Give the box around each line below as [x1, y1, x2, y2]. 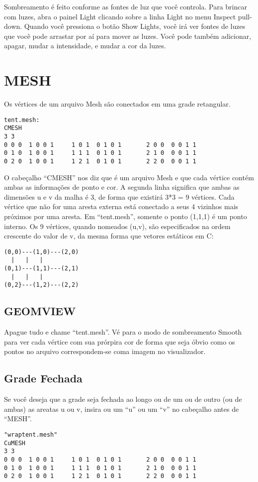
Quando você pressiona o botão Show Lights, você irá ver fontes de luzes [24, 21, 246, 31]
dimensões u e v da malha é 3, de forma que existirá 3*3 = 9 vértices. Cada [4, 191, 235, 202]
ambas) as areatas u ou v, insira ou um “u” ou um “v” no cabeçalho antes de [4, 403, 239, 414]
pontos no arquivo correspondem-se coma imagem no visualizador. [4, 346, 206, 357]
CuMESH [4, 439, 25, 447]
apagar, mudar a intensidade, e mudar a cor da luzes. [4, 40, 166, 51]
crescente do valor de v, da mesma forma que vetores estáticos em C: [4, 231, 214, 241]
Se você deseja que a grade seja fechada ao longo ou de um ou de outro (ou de [4, 394, 242, 404]
